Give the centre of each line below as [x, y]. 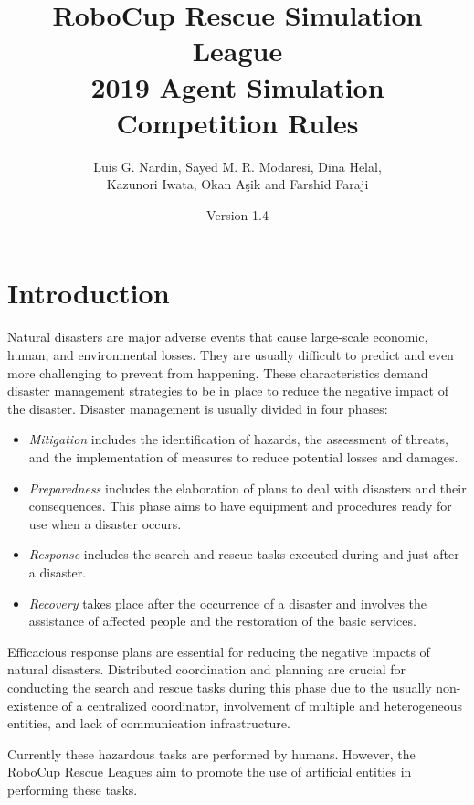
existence [32, 705]
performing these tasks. [73, 789]
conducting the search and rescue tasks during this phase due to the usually [220, 687]
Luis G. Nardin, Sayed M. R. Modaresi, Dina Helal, [237, 166]
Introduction [89, 293]
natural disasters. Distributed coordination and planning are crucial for [207, 669]
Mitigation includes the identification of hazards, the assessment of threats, [238, 439]
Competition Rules [237, 122]
